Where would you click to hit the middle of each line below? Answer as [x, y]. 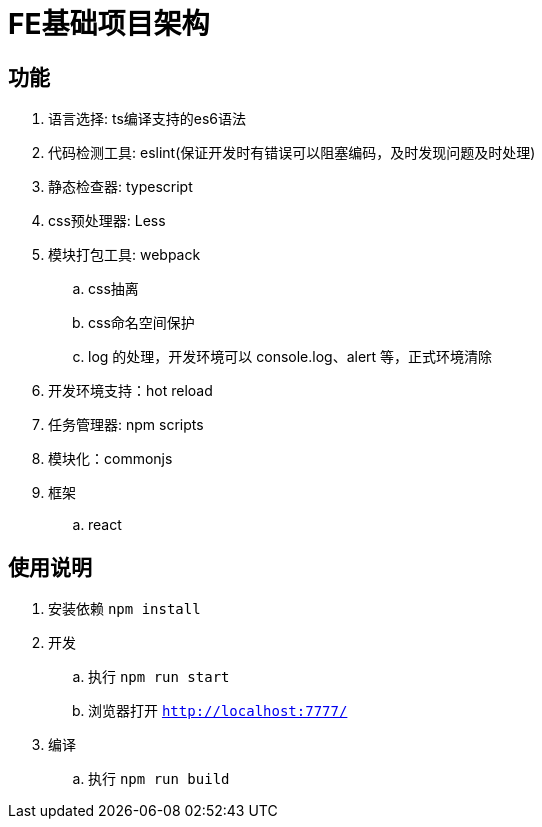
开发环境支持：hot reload [130, 391]
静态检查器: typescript [120, 187]
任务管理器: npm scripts [126, 425]
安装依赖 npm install [124, 609]
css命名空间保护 [141, 323]
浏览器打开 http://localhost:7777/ [218, 711]
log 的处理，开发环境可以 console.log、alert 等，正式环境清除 [290, 357]
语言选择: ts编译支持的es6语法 [147, 119]
